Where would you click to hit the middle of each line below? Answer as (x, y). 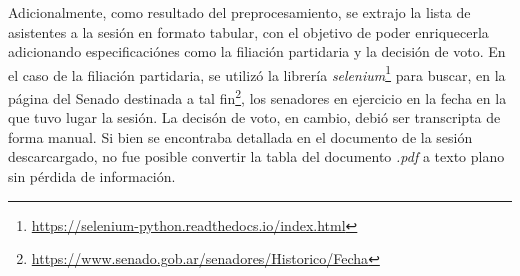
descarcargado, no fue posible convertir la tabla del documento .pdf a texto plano (256, 156)
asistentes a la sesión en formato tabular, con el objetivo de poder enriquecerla (248, 31)
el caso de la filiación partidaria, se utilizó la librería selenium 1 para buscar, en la (257, 73)
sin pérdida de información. (92, 176)
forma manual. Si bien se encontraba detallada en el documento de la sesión (240, 136)
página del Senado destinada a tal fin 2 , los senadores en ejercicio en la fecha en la (257, 96)
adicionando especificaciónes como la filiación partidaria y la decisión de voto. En (257, 51)
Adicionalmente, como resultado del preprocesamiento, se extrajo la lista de (239, 12)
